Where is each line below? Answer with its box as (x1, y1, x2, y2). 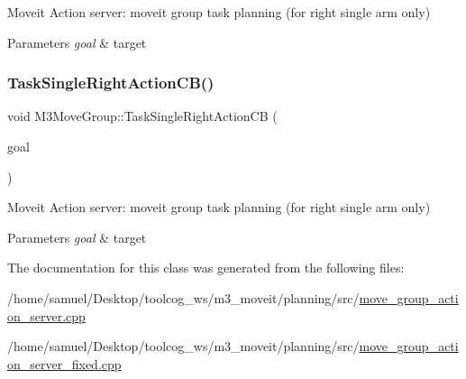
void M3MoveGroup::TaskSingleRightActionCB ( (7, 106, 278, 125)
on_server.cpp (7, 306, 86, 325)
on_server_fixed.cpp (7, 354, 122, 373)
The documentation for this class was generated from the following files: (7, 258, 405, 277)
